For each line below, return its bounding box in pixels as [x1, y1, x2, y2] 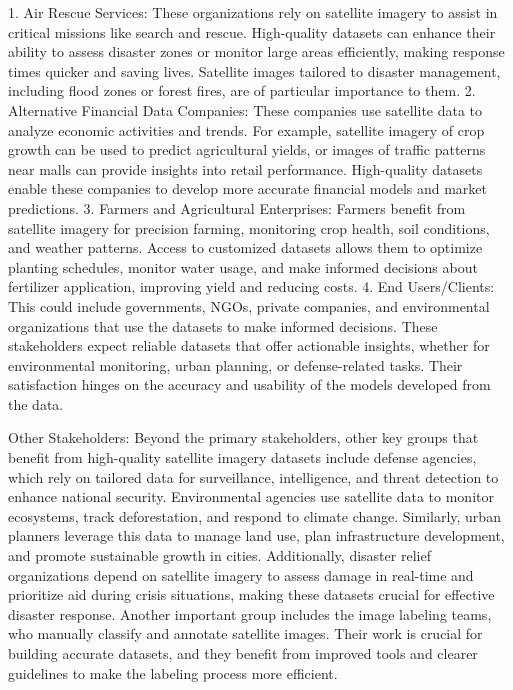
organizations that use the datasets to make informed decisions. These [8, 315, 438, 336]
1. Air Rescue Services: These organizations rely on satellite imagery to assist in [8, 2, 498, 22]
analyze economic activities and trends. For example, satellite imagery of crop [8, 119, 485, 140]
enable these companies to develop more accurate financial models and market [8, 178, 488, 199]
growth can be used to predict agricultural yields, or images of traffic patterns [8, 139, 486, 160]
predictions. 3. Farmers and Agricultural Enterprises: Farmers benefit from [8, 197, 466, 218]
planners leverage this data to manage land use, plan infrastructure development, [8, 525, 505, 546]
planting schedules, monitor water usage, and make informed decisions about [8, 256, 478, 277]
